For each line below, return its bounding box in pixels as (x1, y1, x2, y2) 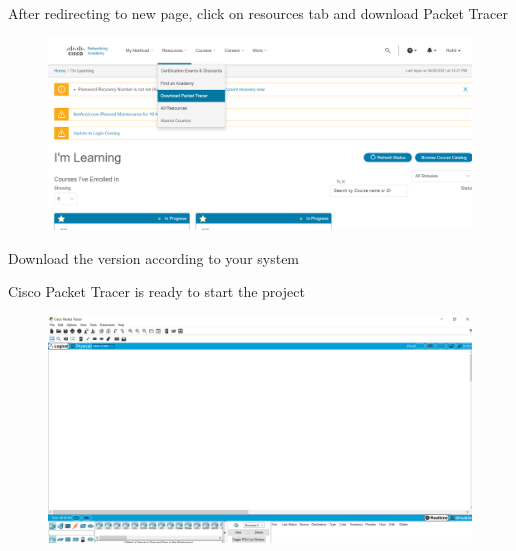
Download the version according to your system (8, 247, 300, 268)
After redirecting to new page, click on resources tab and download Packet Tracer (8, 3, 508, 23)
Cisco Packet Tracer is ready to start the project (8, 281, 305, 302)
